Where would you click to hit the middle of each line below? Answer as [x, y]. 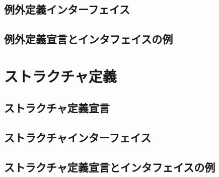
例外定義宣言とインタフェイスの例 [89, 39]
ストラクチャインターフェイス [78, 138]
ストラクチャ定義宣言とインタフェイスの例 [110, 167]
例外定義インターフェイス [67, 9]
